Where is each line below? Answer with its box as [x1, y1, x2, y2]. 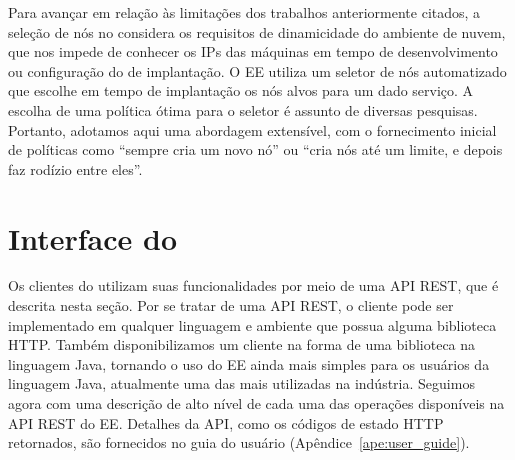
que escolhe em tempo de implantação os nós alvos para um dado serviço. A [8, 80, 474, 101]
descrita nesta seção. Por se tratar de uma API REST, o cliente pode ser [8, 295, 454, 316]
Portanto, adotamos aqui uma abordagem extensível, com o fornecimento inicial [8, 119, 497, 140]
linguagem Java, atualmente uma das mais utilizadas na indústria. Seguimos [8, 373, 475, 394]
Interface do [8, 217, 178, 258]
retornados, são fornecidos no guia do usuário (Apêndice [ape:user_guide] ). [8, 432, 470, 453]
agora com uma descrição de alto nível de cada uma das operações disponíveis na [8, 393, 505, 414]
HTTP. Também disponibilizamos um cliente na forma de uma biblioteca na [8, 334, 476, 355]
